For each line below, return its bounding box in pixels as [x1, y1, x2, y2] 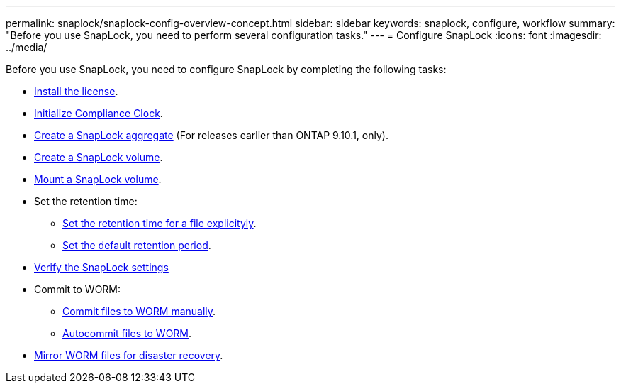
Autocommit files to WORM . [62, 327, 192, 339]
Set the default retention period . [62, 239, 211, 251]
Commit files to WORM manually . [62, 305, 216, 317]
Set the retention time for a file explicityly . [62, 217, 257, 229]
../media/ [6, 41, 47, 53]
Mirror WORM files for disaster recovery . [34, 349, 223, 361]
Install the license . [34, 85, 118, 97]
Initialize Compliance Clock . [34, 107, 163, 119]
